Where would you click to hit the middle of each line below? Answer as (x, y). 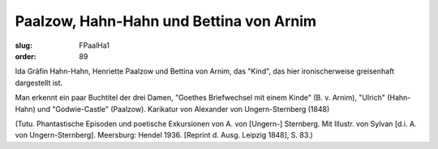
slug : (24, 45)
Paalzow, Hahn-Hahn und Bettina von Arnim (165, 21)
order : (26, 56)
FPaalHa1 (94, 45)
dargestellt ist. (39, 83)
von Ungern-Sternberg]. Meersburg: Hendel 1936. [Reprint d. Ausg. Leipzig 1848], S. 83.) (164, 135)
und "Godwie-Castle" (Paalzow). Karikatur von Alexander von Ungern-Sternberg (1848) (183, 109)
